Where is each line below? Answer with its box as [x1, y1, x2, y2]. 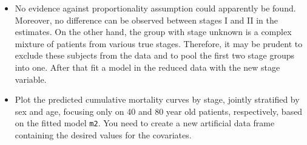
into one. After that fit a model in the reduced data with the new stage [15, 60, 280, 73]
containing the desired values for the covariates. [15, 129, 192, 141]
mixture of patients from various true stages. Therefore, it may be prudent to [15, 37, 303, 50]
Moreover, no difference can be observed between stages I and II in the [15, 13, 278, 26]
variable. [15, 72, 47, 85]
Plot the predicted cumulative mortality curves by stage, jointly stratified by [15, 93, 300, 106]
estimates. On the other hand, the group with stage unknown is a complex [15, 25, 292, 38]
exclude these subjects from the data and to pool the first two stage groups [15, 49, 295, 62]
